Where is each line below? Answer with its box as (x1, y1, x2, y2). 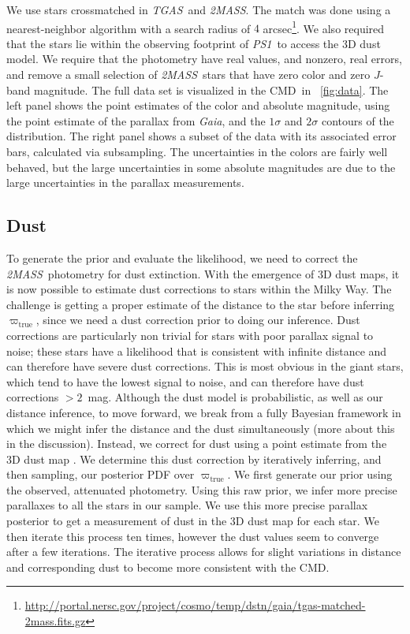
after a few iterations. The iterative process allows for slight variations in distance (6, 543, 401, 560)
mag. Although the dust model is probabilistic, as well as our (88, 389, 383, 405)
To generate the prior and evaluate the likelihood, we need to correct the (6, 249, 358, 266)
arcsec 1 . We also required (263, 17, 385, 36)
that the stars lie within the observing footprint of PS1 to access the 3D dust (6, 35, 381, 51)
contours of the (321, 112, 394, 129)
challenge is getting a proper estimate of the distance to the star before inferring (6, 296, 395, 312)
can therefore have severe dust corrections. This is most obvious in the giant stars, (6, 358, 404, 375)
